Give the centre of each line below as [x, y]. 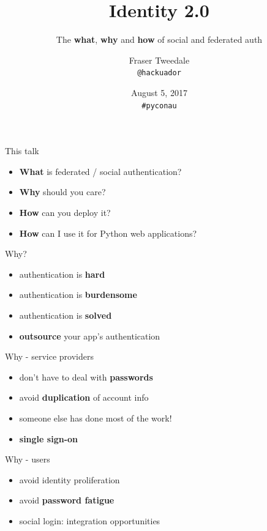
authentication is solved [66, 315]
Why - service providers [49, 356]
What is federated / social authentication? [100, 171]
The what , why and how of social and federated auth [159, 39]
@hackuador [159, 73]
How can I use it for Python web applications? [108, 233]
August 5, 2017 [159, 92]
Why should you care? [62, 192]
